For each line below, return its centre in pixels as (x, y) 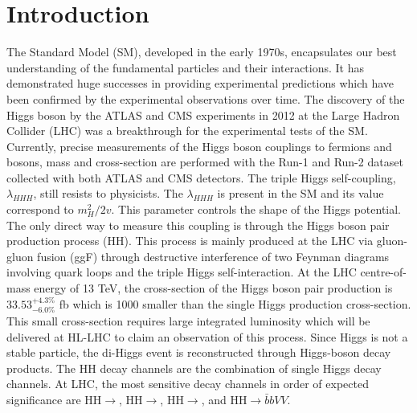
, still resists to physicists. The (108, 193)
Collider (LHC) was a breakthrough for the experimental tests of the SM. (187, 131)
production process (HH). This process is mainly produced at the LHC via (190, 241)
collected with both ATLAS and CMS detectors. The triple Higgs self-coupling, (201, 177)
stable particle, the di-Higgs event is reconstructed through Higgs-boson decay (199, 352)
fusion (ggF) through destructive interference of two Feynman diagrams (213, 256)
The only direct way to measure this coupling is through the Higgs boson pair (198, 225)
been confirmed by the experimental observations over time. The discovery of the (206, 98)
